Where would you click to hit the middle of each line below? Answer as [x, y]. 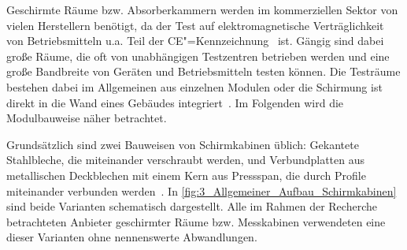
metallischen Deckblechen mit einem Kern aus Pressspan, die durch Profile [186, 175]
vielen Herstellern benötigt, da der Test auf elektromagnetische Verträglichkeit [195, 25]
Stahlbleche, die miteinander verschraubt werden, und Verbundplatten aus [186, 160]
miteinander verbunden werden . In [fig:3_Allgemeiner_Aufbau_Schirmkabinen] [202, 190]
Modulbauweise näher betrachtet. [87, 118]
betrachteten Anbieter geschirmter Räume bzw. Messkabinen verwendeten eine [196, 221]
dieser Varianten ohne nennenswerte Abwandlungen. [132, 237]
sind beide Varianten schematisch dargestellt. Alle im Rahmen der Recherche [192, 206]
